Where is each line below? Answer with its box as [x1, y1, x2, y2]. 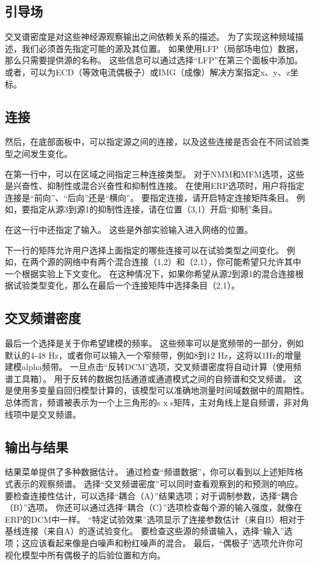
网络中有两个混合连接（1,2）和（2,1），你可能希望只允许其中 [63, 255, 301, 268]
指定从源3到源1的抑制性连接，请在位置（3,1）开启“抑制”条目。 [30, 203, 278, 215]
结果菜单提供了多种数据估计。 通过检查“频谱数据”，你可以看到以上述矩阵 [5, 465, 295, 478]
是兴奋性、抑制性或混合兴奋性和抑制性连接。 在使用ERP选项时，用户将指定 [5, 179, 305, 192]
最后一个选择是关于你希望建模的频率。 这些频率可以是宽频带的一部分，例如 [5, 337, 304, 350]
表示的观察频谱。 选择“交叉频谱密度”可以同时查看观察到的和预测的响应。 [13, 477, 303, 490]
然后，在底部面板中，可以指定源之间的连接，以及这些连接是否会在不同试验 [5, 135, 301, 148]
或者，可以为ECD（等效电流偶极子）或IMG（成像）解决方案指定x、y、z [5, 65, 290, 78]
